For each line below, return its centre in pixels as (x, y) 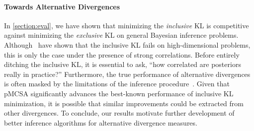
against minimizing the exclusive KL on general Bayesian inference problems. (121, 35)
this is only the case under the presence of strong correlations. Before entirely (122, 54)
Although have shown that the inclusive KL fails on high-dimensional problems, (127, 44)
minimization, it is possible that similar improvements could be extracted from (124, 103)
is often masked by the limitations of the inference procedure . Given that (117, 84)
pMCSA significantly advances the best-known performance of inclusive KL (119, 93)
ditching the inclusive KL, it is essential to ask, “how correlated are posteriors (123, 64)
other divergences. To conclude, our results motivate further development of (119, 113)
